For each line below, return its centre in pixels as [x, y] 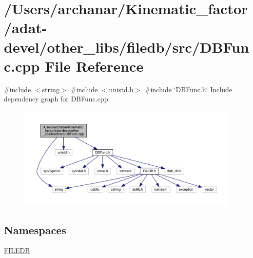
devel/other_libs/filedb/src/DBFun [126, 47]
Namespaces [35, 229]
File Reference [94, 66]
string [51, 89]
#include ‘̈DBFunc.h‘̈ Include [188, 89]
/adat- [26, 28]
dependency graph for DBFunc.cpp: [57, 99]
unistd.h [121, 89]
